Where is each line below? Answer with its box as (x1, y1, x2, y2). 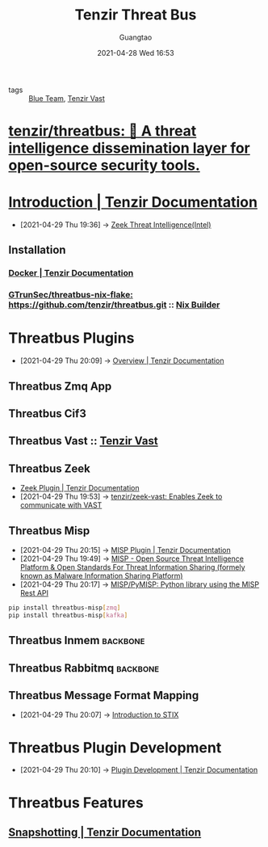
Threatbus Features (8, 794, 144, 811)
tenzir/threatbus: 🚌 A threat (8, 122, 197, 141)
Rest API (19, 588, 49, 598)
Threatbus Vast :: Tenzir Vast (8, 434, 159, 448)
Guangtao (119, 32, 153, 42)
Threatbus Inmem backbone (8, 634, 145, 647)
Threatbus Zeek (8, 461, 90, 475)
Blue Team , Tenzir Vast (28, 93, 105, 103)
